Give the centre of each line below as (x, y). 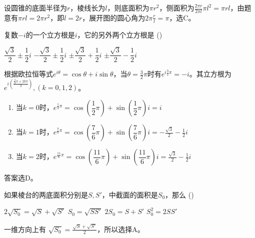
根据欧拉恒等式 (28, 74)
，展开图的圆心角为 (114, 17)
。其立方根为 (210, 74)
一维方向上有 (25, 229)
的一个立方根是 (50, 34)
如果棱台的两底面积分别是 (46, 194)
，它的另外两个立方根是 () (120, 34)
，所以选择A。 (121, 229)
